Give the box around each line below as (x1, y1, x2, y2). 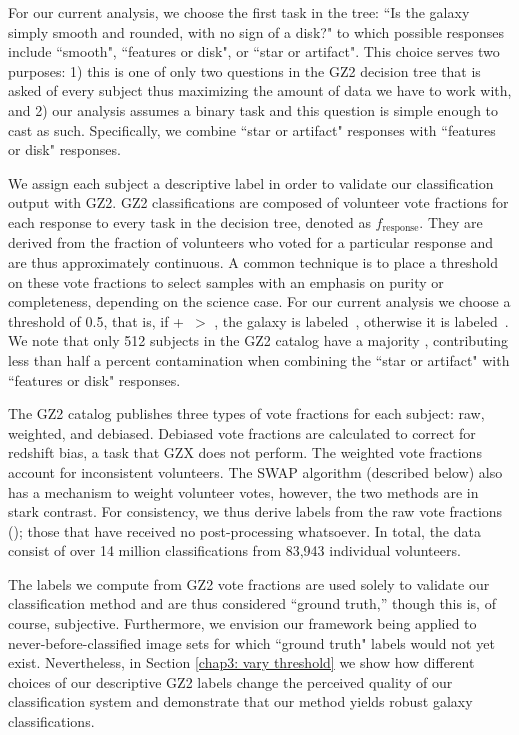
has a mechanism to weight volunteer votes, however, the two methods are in (8, 481, 479, 502)
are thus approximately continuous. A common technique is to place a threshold (8, 251, 499, 272)
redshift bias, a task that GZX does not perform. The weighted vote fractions (8, 442, 482, 463)
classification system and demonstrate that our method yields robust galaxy (8, 691, 473, 712)
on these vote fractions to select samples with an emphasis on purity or (8, 271, 444, 292)
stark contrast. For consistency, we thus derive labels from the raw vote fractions (8, 501, 503, 522)
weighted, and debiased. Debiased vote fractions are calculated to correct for (8, 422, 476, 443)
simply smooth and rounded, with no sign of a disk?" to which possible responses (8, 21, 505, 42)
